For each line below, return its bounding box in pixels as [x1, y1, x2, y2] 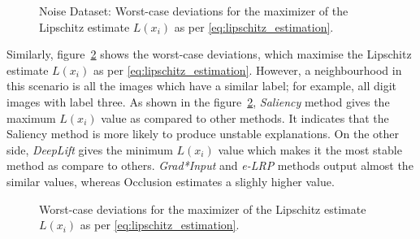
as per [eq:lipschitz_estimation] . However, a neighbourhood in [93, 61, 402, 78]
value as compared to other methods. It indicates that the [101, 109, 389, 126]
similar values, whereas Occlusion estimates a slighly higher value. [6, 172, 335, 189]
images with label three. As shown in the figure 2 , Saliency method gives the [6, 93, 390, 110]
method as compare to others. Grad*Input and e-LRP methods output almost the [6, 157, 414, 174]
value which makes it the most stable [218, 141, 402, 158]
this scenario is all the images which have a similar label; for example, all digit [6, 77, 396, 94]
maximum [6, 109, 56, 126]
